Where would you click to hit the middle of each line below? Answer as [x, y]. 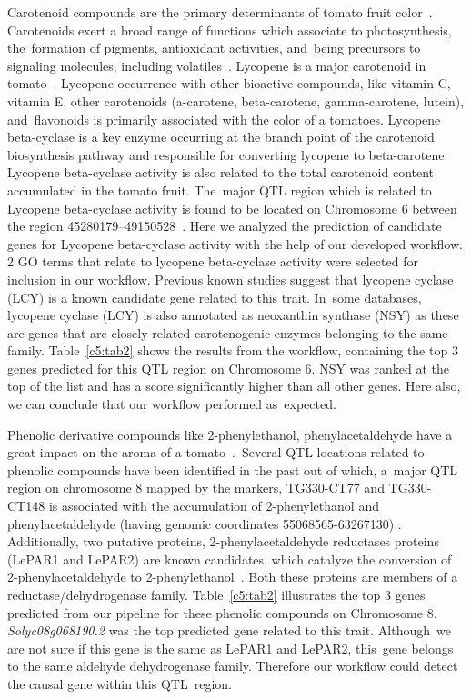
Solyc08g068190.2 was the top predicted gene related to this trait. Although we [229, 630]
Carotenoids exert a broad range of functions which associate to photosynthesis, [230, 30]
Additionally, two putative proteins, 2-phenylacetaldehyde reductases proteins [223, 541]
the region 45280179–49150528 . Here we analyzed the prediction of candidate [225, 226]
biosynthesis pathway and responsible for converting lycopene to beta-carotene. [228, 154]
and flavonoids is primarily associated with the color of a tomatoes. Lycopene [224, 119]
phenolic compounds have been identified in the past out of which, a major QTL [233, 469]
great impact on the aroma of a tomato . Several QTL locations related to [216, 452]
